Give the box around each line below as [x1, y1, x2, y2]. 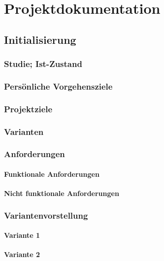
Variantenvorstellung [4, 209, 88, 221]
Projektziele [4, 102, 53, 115]
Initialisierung [4, 32, 76, 47]
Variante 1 [4, 230, 40, 240]
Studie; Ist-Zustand [4, 58, 82, 70]
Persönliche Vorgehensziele [4, 80, 113, 92]
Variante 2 [4, 249, 40, 260]
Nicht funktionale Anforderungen [4, 188, 119, 198]
